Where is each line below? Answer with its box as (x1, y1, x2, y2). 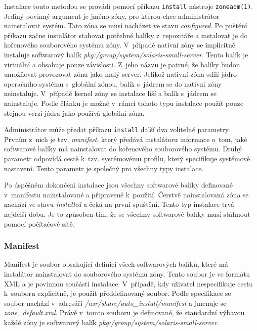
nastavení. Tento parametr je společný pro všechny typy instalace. (4, 163, 204, 173)
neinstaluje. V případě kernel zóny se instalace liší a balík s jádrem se (4, 88, 216, 98)
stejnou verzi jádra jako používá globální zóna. (4, 107, 145, 118)
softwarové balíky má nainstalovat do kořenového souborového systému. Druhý (4, 143, 242, 154)
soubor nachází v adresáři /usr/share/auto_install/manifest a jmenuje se (4, 297, 226, 308)
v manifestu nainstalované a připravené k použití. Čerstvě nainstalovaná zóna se (4, 189, 249, 199)
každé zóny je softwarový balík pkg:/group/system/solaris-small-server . (4, 317, 219, 327)
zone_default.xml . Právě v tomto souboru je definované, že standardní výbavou (4, 307, 245, 318)
